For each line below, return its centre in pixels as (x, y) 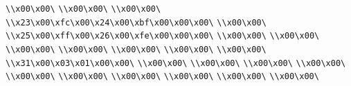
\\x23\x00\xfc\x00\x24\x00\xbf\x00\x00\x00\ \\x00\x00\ (136, 22)
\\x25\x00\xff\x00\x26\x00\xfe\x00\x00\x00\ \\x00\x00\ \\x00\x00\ (163, 36)
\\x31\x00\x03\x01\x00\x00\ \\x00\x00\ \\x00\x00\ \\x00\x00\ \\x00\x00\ (176, 63)
